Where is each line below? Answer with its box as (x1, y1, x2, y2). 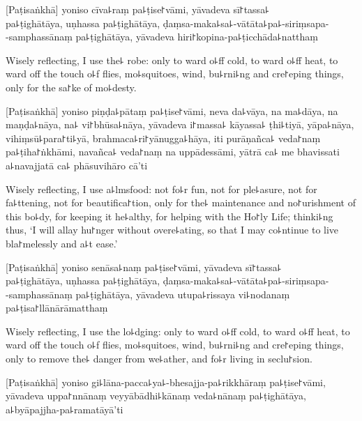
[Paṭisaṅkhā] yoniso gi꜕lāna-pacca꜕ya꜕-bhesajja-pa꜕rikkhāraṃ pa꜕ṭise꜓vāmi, (6, 374, 326, 389)
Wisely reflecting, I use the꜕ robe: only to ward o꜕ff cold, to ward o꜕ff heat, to (6, 52, 338, 67)
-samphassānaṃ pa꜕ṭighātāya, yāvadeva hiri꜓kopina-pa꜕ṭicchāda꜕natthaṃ (6, 29, 318, 44)
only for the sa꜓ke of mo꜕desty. (6, 79, 137, 94)
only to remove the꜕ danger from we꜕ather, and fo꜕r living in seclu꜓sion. (6, 351, 312, 366)
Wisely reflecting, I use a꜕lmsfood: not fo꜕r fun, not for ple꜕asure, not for (6, 181, 317, 196)
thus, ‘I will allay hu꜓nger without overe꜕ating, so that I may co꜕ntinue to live (6, 222, 339, 237)
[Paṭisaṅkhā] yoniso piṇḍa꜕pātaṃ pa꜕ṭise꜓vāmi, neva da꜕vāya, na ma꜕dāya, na (6, 103, 338, 118)
